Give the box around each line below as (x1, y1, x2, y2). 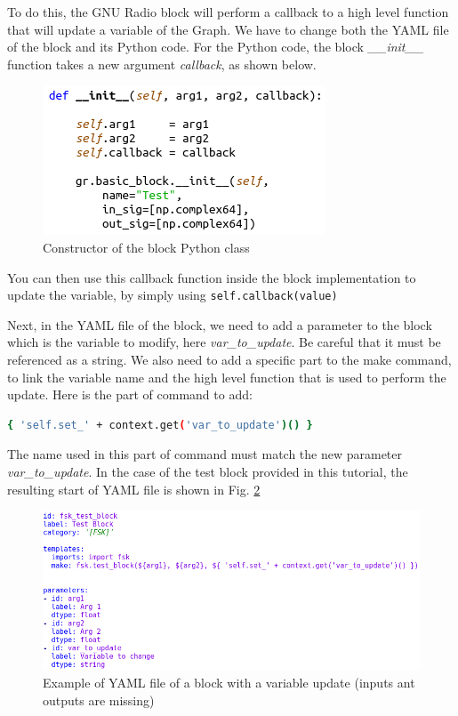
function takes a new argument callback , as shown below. (7, 54, 317, 73)
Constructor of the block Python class (43, 237, 250, 256)
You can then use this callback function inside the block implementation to (7, 268, 416, 286)
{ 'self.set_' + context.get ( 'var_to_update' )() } (7, 418, 313, 431)
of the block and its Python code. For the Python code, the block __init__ (7, 37, 424, 56)
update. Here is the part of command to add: (7, 385, 253, 404)
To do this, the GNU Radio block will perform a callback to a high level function (7, 3, 449, 20)
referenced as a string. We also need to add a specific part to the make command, (7, 350, 452, 368)
